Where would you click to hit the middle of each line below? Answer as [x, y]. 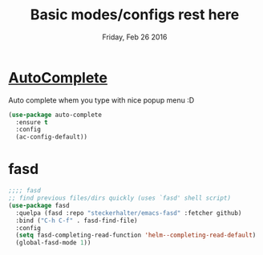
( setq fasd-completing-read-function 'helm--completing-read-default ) [136, 235]
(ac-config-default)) [52, 137]
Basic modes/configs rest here [135, 15]
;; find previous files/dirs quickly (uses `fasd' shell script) [119, 198]
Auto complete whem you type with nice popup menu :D [101, 100]
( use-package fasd [39, 205]
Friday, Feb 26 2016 [135, 37]
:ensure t [32, 122]
